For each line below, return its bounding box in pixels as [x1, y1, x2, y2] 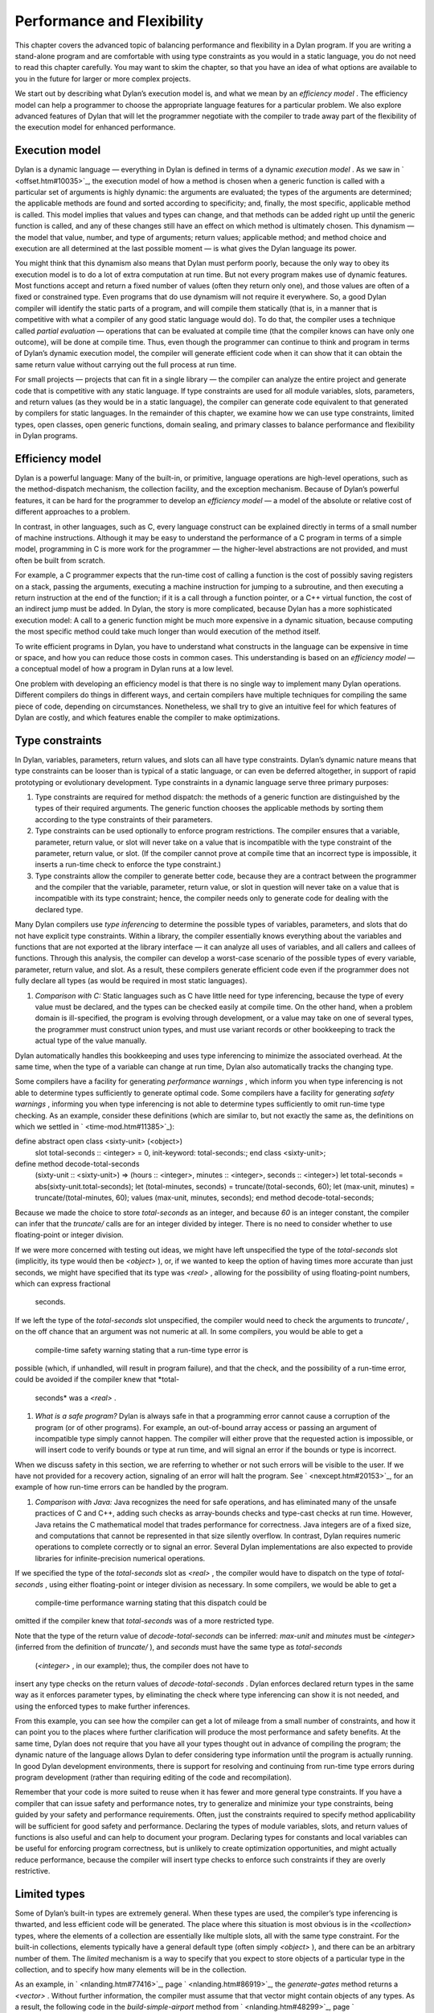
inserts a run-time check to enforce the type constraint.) [35, 860, 221, 870]
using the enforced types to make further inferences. [14, 1701, 190, 1711]
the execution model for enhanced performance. [14, 122, 176, 132]
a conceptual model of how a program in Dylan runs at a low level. [14, 664, 234, 674]
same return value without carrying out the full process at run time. [14, 359, 237, 370]
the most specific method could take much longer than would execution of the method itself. [14, 626, 321, 636]
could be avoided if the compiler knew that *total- [14, 1374, 180, 1384]
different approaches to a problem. [14, 507, 130, 517]
